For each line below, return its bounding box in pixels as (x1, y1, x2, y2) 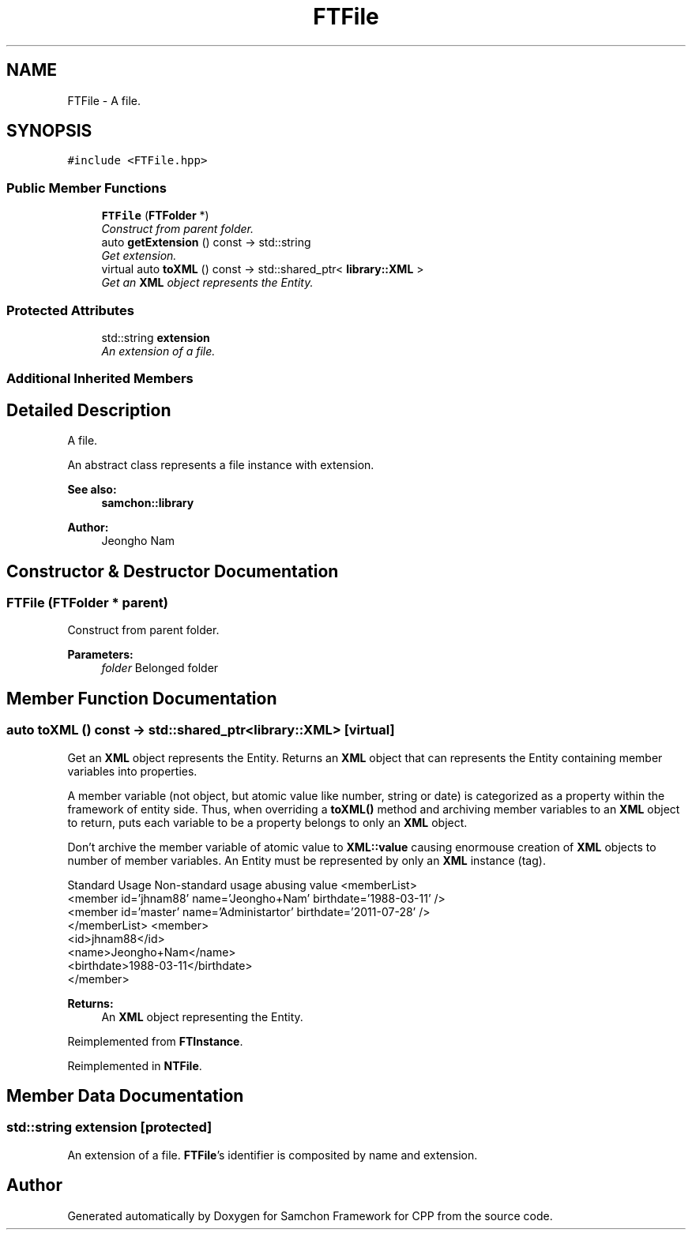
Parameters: (67, 648, 134, 662)
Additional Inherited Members (6, 370, 194, 387)
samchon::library (101, 496, 194, 510)
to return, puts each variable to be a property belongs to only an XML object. (67, 815, 468, 829)
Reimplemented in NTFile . (67, 1058, 202, 1073)
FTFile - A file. (67, 93, 141, 107)
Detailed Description (6, 400, 171, 420)
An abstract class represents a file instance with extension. (67, 458, 374, 472)
